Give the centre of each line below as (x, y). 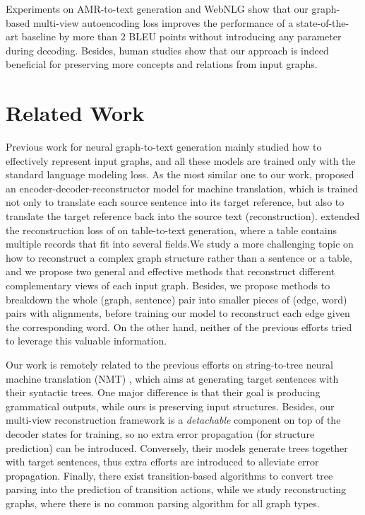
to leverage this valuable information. (86, 341)
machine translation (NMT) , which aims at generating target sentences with (172, 378)
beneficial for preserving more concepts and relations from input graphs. (162, 64)
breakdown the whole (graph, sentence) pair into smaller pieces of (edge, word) (176, 299)
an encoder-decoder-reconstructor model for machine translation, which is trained (182, 188)
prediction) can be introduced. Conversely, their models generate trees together (177, 447)
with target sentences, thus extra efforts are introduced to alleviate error (162, 462)
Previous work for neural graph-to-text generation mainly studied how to (164, 147)
